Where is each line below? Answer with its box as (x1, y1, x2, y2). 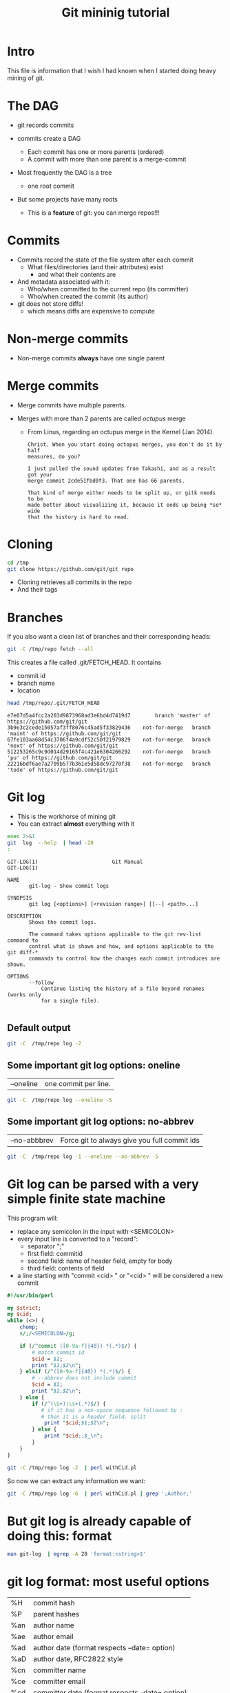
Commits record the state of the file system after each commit (17, 255, 194, 264)
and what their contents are (37, 270, 116, 278)
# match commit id (32, 1348, 85, 1356)
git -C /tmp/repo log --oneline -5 (7, 1096, 112, 1104)
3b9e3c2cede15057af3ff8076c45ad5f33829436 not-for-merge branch (7, 724, 211, 731)
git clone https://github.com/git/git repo (7, 565, 134, 572)
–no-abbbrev (10, 1135, 54, 1145)
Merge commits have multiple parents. (17, 400, 127, 409)
